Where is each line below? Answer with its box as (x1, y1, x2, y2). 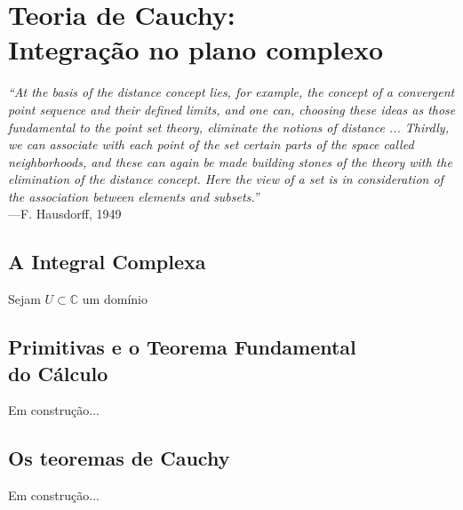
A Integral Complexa (8, 248, 206, 275)
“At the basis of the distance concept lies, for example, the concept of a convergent (8, 83, 455, 101)
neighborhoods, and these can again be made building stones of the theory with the (8, 152, 452, 171)
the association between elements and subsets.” (8, 187, 259, 205)
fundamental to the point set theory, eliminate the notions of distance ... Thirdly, (8, 117, 449, 136)
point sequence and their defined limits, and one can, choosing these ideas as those (8, 100, 456, 118)
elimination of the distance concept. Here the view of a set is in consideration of (8, 170, 443, 188)
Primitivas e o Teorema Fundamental (8, 333, 356, 361)
